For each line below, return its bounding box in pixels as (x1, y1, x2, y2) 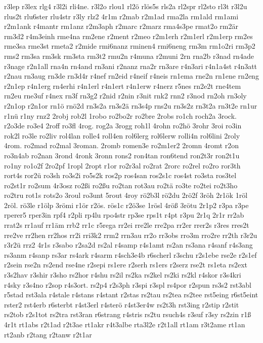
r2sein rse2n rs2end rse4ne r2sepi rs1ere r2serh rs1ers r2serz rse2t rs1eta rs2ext (4, 259, 248, 270)
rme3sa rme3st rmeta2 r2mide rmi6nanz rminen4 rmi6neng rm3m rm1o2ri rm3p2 (4, 41, 255, 51)
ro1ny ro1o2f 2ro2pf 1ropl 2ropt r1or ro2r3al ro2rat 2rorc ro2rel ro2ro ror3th (4, 160, 241, 170)
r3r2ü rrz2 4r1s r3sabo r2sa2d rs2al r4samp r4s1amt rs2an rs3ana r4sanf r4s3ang (4, 239, 253, 250)
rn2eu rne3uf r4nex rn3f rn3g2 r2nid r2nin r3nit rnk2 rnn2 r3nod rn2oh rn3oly (4, 90, 247, 101)
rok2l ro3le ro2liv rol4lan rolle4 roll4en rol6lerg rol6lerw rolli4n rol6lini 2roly (4, 130, 240, 141)
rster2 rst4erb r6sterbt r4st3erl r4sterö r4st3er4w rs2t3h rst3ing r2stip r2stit (4, 299, 239, 310)
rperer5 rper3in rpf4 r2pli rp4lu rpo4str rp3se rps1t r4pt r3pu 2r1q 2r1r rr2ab (4, 210, 244, 220)
